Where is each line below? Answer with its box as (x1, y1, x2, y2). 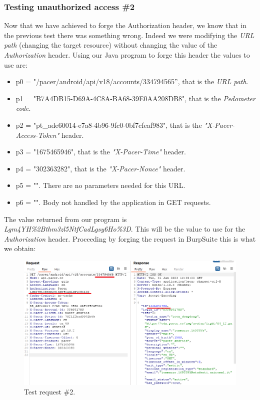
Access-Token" (15, 129, 59, 140)
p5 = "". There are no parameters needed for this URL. (15, 180, 185, 190)
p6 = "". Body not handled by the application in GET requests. (15, 196, 211, 207)
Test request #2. (24, 386, 75, 397)
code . (15, 103, 31, 113)
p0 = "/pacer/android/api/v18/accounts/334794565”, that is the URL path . (15, 76, 248, 87)
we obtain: (4, 243, 36, 254)
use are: (4, 59, 27, 70)
